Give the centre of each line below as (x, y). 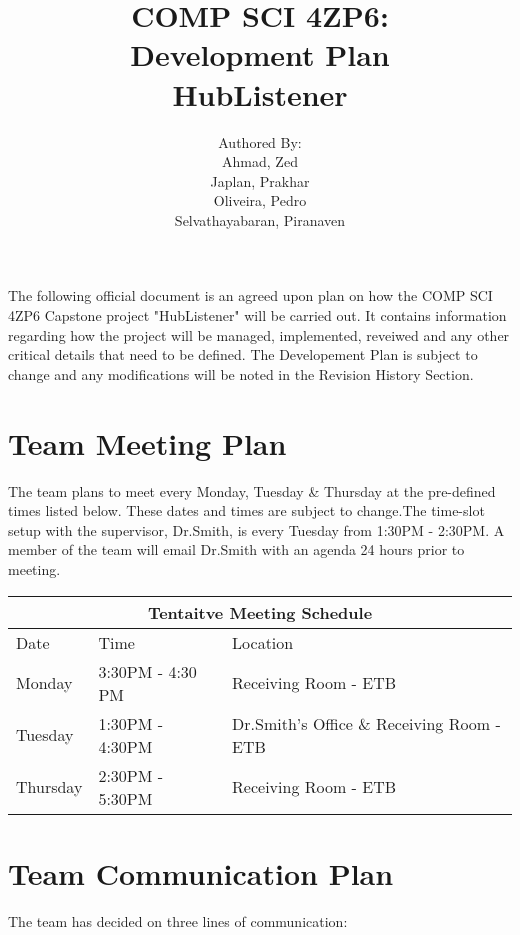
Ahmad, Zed (260, 161)
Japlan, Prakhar (260, 180)
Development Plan (260, 54)
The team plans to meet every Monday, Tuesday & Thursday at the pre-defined (252, 490)
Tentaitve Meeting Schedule (260, 612)
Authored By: (260, 141)
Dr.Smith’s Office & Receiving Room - (366, 723)
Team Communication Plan (201, 872)
